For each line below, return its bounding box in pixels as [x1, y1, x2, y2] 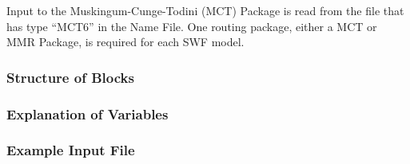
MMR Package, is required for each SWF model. [6, 33, 245, 50]
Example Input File [6, 140, 135, 160]
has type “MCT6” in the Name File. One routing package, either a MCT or [6, 18, 377, 34]
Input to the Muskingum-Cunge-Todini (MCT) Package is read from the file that [6, 2, 404, 18]
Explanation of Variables [6, 103, 169, 123]
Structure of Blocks [6, 67, 134, 87]
